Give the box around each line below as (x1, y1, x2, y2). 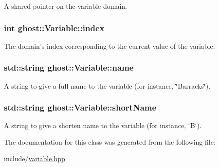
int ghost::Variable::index (4, 21, 105, 34)
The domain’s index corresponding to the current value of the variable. (4, 40, 215, 51)
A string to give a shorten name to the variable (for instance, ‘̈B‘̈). (4, 120, 201, 130)
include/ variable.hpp (4, 153, 65, 163)
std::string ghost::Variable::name (4, 61, 134, 74)
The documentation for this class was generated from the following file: (4, 137, 216, 147)
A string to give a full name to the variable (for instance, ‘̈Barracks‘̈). (4, 80, 211, 91)
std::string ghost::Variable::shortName (4, 101, 157, 113)
